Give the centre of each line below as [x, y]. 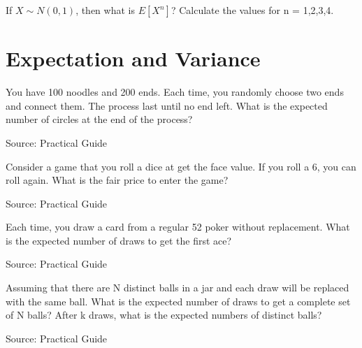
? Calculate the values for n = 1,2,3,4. [252, 10]
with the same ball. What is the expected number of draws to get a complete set [178, 301]
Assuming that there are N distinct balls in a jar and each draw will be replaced [178, 288]
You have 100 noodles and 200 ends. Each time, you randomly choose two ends [175, 92]
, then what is [105, 10]
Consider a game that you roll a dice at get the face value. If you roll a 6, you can [181, 166]
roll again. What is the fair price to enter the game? [117, 180]
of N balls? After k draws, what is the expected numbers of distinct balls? [164, 315]
